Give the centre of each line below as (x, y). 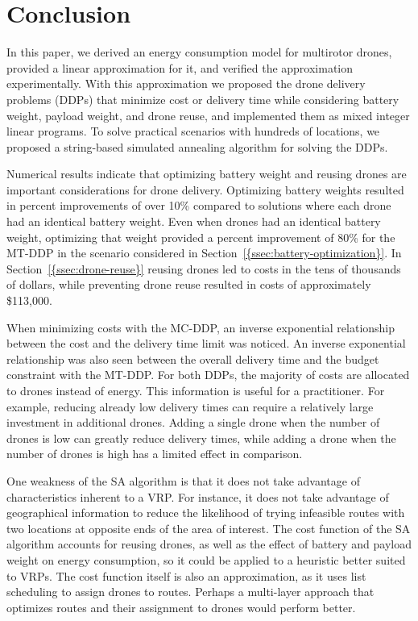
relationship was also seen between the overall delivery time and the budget (193, 358)
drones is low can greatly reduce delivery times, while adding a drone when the (201, 438)
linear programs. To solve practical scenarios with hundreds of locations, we (193, 131)
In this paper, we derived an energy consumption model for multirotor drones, (199, 52)
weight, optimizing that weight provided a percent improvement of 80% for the (201, 237)
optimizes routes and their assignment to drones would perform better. (181, 607)
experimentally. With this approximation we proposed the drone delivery (186, 83)
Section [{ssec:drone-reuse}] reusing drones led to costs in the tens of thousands (204, 268)
